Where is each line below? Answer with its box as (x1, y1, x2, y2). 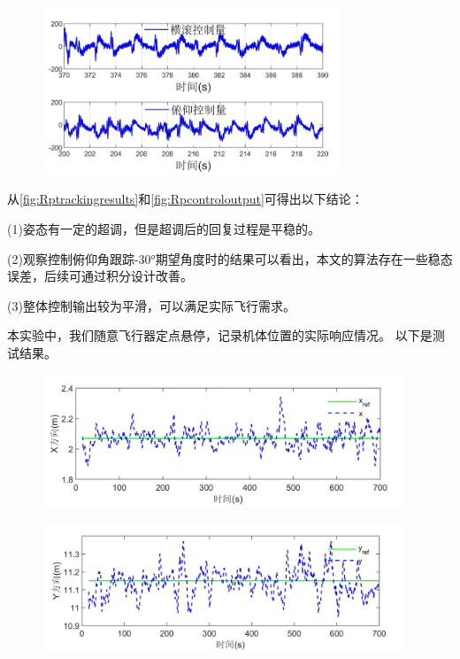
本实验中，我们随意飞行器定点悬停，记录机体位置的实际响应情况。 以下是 (7, 326, 433, 345)
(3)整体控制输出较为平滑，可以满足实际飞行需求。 (7, 296, 295, 314)
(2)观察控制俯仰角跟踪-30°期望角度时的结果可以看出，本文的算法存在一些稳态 (7, 249, 453, 267)
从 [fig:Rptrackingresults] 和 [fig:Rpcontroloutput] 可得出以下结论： (7, 190, 364, 208)
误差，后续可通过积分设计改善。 (7, 267, 193, 285)
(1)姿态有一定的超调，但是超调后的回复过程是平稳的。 (7, 219, 320, 237)
